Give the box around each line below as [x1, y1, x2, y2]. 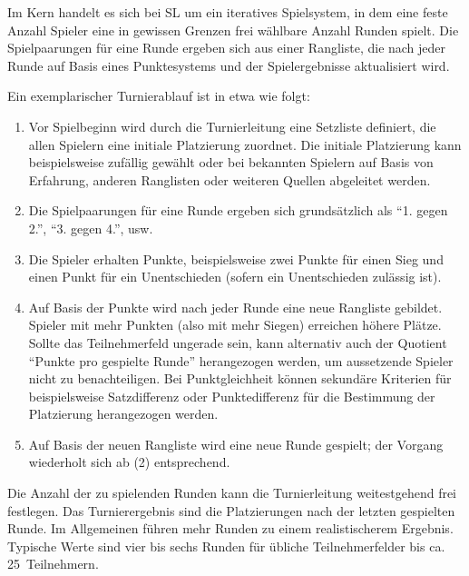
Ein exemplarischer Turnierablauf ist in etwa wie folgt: [7, 86, 310, 105]
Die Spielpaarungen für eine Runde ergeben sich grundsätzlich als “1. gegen [28, 201, 448, 220]
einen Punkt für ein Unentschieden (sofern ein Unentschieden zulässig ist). [28, 267, 442, 286]
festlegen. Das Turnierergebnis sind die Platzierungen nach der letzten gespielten [7, 501, 455, 520]
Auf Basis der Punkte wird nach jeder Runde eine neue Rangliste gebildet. [28, 297, 443, 316]
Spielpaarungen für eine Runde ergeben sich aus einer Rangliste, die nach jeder [7, 38, 446, 57]
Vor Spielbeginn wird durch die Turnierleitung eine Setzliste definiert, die [28, 116, 436, 135]
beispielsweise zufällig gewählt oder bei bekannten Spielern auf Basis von [28, 153, 434, 172]
